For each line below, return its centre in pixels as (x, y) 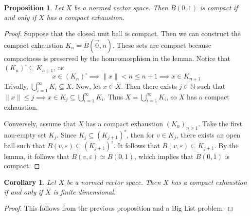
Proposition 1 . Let (34, 7)
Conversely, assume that (40, 123)
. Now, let (86, 86)
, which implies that (164, 156)
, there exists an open (208, 134)
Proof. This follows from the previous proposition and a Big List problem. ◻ (119, 208)
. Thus (113, 96)
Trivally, (16, 86)
